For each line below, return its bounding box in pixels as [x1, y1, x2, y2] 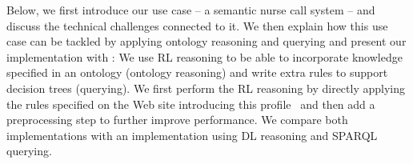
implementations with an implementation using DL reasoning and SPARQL [6, 126, 378, 143]
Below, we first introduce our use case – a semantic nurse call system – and [6, 2, 375, 18]
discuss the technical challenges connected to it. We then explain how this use [6, 17, 388, 34]
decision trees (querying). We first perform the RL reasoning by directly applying [6, 79, 406, 96]
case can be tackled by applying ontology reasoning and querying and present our [6, 33, 407, 50]
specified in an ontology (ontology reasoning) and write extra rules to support [6, 64, 388, 81]
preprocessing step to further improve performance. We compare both [6, 111, 348, 128]
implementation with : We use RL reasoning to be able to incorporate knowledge [6, 48, 403, 65]
